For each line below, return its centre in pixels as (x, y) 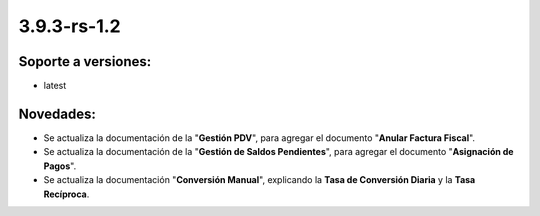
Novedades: (57, 113)
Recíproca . (66, 194)
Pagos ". (60, 166)
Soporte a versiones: (85, 61)
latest (55, 86)
